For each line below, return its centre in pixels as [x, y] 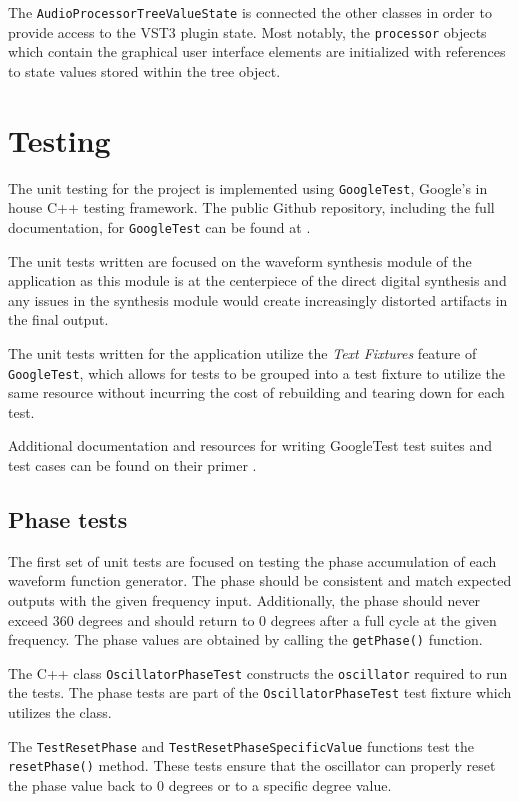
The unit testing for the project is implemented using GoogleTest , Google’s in [248, 187]
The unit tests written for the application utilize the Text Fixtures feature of [242, 352]
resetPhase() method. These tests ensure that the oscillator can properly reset [252, 765]
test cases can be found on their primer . [132, 464]
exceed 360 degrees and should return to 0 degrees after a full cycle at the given [252, 619]
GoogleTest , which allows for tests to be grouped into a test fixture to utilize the [257, 372]
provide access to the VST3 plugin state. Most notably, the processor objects [247, 31]
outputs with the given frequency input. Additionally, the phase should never [244, 599]
